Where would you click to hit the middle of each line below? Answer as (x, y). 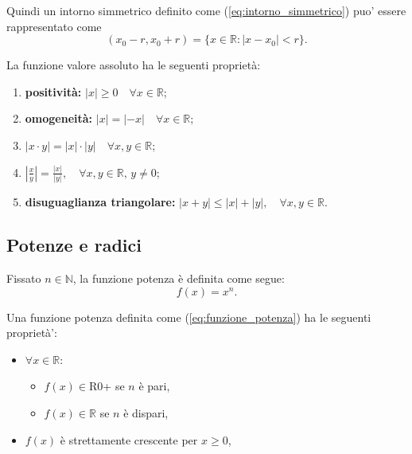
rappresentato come (54, 26)
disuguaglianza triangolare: (100, 202)
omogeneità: (59, 118)
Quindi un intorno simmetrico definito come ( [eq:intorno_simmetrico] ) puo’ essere (206, 10)
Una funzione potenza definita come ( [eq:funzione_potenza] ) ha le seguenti (189, 317)
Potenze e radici (74, 245)
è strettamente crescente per (129, 439)
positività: (53, 91)
